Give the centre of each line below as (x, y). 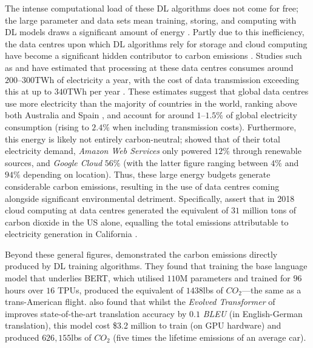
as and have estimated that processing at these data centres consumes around (149, 67)
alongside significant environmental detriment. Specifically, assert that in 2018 (150, 198)
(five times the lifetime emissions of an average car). (210, 337)
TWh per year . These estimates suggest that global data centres (188, 91)
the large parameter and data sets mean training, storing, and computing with (151, 20)
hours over (24, 289)
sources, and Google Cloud (54, 162)
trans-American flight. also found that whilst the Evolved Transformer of (140, 302)
